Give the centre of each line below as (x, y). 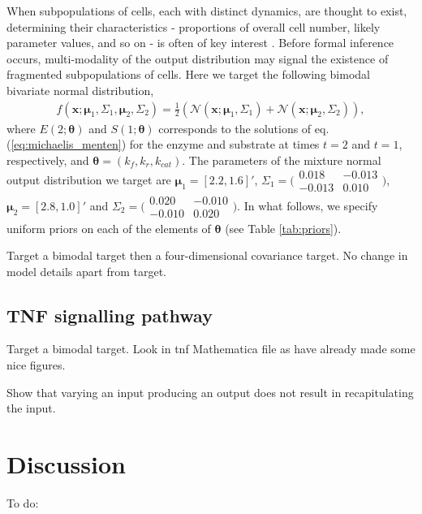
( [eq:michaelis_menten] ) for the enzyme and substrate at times (163, 144)
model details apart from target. (86, 271)
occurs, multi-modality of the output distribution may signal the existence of (198, 58)
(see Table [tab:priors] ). (283, 228)
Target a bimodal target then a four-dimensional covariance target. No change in (207, 255)
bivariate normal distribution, (80, 90)
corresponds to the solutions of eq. (244, 128)
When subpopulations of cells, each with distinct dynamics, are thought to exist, (207, 11)
